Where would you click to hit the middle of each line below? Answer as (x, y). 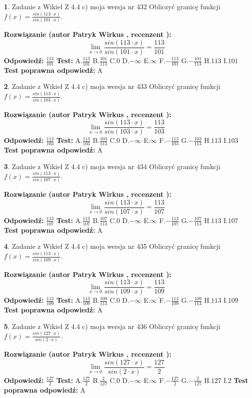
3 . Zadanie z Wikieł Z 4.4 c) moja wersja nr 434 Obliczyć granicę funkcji (112, 166)
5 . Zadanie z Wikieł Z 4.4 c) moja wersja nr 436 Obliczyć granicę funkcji (112, 326)
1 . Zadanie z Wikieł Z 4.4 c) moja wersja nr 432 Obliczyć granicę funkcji (112, 6)
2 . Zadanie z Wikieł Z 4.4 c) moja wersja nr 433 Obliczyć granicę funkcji (112, 86)
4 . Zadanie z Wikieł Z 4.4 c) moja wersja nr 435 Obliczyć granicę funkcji (112, 246)
